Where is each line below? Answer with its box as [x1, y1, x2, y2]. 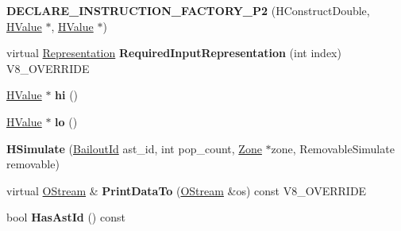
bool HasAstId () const [6, 209, 125, 225]
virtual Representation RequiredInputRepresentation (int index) [6, 44, 341, 61]
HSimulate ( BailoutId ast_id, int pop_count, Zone [6, 140, 262, 156]
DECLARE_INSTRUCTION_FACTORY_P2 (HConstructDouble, [6, 2, 370, 18]
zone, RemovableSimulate [271, 140, 395, 156]
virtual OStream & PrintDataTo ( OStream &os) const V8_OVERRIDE [6, 182, 367, 198]
